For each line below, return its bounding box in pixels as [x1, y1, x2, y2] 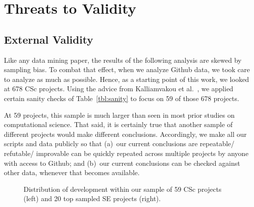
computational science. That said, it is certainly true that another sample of [4, 119, 233, 129]
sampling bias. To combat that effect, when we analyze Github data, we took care [4, 64, 250, 75]
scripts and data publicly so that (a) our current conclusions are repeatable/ [4, 138, 235, 149]
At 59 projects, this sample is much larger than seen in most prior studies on [4, 109, 235, 120]
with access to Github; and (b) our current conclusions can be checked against [4, 157, 240, 168]
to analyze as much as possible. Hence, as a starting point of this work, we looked [4, 74, 249, 84]
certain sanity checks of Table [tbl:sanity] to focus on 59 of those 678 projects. [4, 93, 239, 103]
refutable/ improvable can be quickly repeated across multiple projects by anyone [4, 148, 249, 158]
